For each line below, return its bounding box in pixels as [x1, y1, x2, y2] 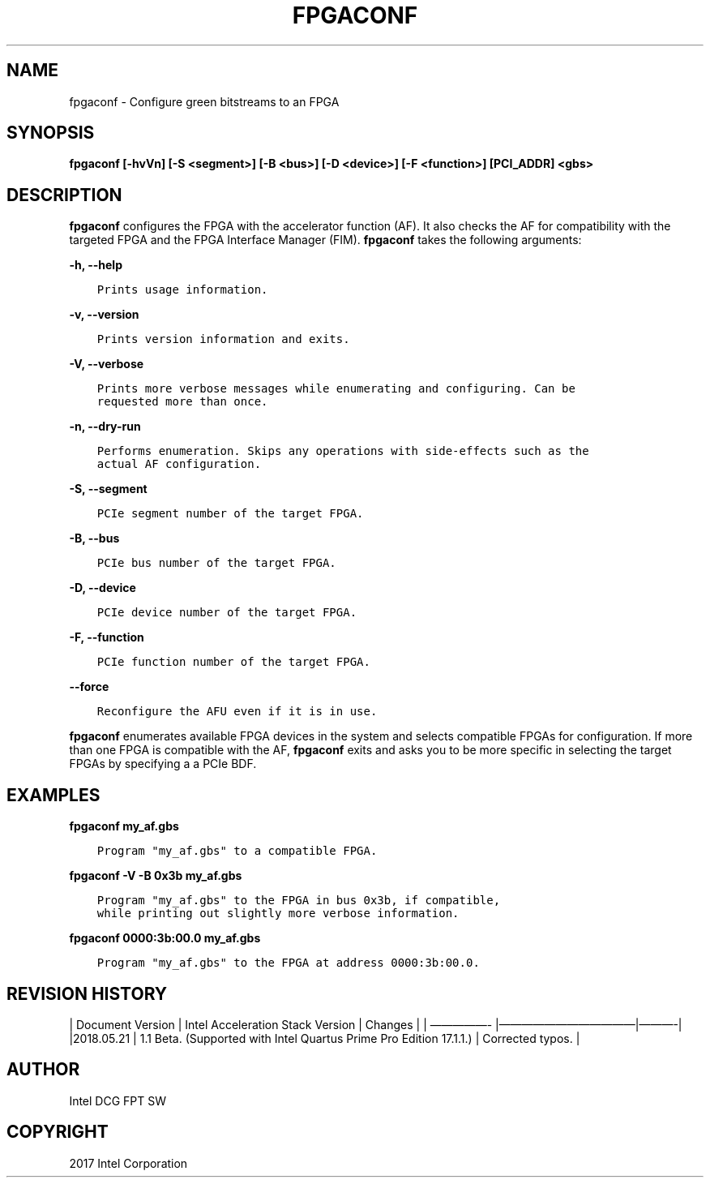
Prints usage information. [96, 283, 268, 297]
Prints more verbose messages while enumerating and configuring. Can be [96, 382, 575, 396]
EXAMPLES [6, 784, 101, 805]
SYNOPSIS [6, 122, 95, 144]
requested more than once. [96, 395, 268, 409]
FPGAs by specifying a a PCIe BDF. [69, 757, 257, 771]
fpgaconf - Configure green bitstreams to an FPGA [69, 94, 340, 109]
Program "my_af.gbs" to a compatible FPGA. [96, 844, 378, 858]
